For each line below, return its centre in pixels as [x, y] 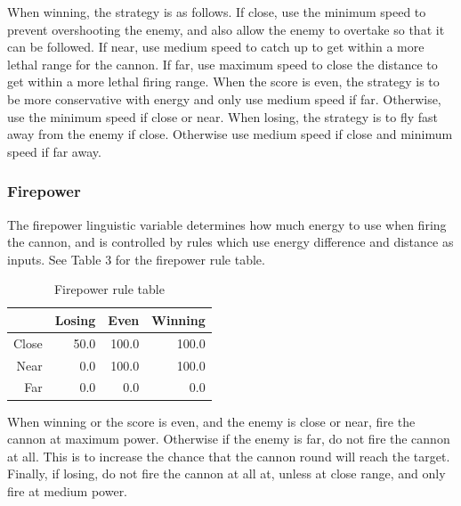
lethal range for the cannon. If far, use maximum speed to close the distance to [222, 64]
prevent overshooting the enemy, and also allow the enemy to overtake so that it [226, 29]
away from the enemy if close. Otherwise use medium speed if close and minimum [230, 134]
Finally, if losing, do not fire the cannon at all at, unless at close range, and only [226, 473]
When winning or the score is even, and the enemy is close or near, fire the [211, 421]
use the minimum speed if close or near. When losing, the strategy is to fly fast [223, 116]
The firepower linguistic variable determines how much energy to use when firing [227, 224]
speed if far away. [54, 151]
